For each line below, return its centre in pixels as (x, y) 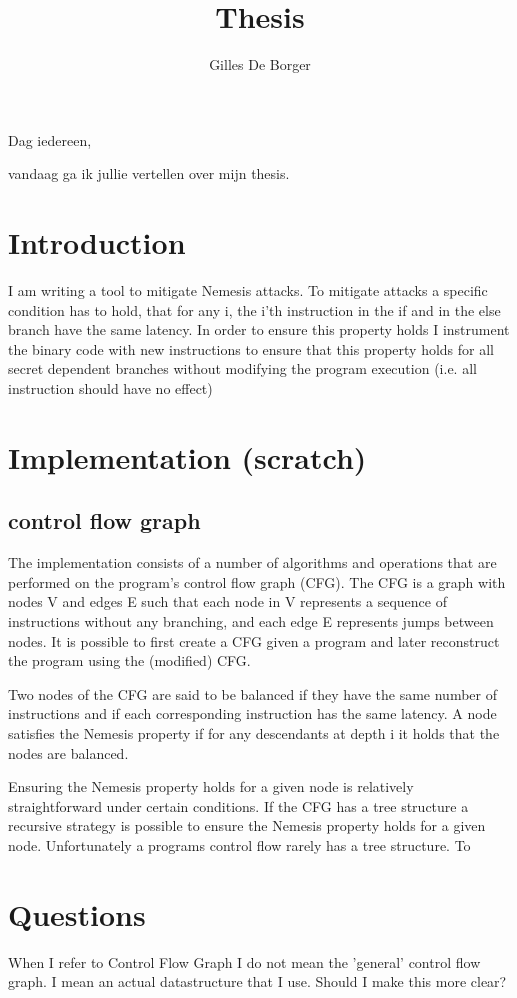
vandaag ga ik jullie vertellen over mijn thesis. (149, 173)
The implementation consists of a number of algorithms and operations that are (252, 562)
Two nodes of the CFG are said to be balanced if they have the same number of (253, 693)
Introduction (97, 242)
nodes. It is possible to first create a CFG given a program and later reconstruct (254, 640)
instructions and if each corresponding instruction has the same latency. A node (252, 713)
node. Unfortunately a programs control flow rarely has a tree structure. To (239, 844)
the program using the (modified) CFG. (129, 660)
